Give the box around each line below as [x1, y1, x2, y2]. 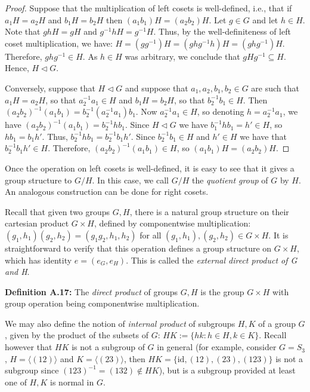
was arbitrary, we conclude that [125, 50, 240, 62]
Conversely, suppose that [5, 81, 95, 94]
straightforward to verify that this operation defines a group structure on [5, 241, 272, 254]
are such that [251, 81, 299, 94]
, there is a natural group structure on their [129, 205, 289, 218]
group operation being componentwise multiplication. [5, 297, 200, 310]
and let [252, 13, 278, 26]
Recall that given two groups [5, 205, 110, 218]
